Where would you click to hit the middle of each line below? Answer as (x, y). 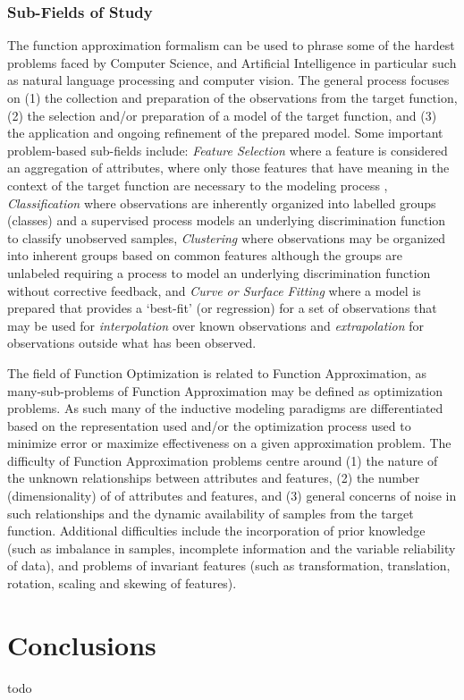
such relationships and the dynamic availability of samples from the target (211, 513)
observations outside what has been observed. (132, 343)
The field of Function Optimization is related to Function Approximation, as (217, 372)
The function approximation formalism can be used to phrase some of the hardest (231, 45)
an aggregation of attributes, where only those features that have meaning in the (228, 168)
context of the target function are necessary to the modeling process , (198, 185)
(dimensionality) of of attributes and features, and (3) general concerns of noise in (232, 496)
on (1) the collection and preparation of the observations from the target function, (232, 97)
